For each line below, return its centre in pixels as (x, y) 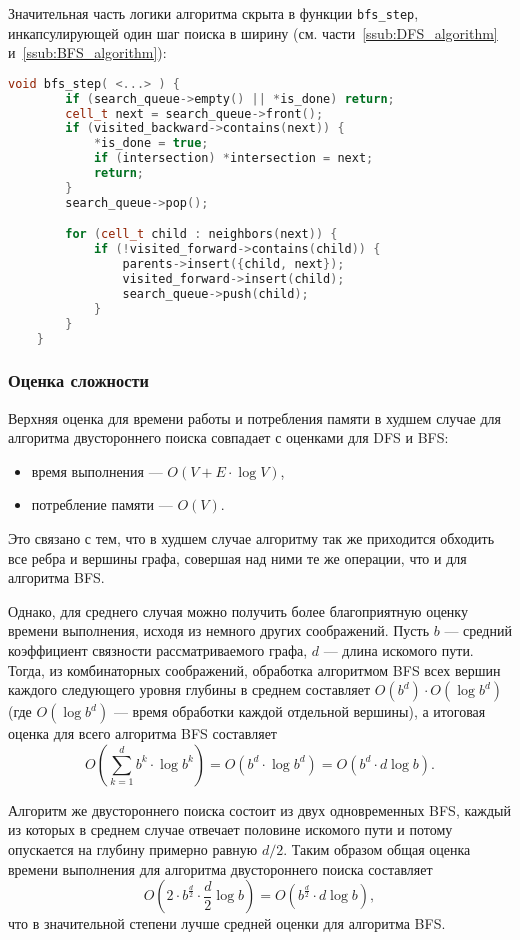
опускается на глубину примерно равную (133, 848)
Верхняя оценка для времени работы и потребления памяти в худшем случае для (255, 417)
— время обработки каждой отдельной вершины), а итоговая (299, 711)
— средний (478, 630)
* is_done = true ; (151, 143)
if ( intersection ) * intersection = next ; (233, 158)
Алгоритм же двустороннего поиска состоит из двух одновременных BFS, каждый (259, 809)
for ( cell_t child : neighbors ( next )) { (201, 234)
